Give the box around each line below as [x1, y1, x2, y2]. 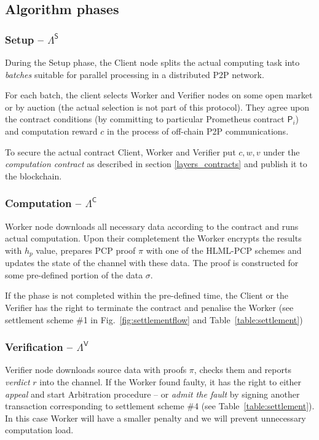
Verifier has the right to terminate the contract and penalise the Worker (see [5, 301, 294, 313]
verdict [5, 375, 30, 388]
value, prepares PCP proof [36, 243, 136, 256]
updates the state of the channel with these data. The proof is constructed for [5, 256, 299, 269]
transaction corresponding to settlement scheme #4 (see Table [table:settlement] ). [5, 399, 315, 412]
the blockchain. [5, 169, 62, 182]
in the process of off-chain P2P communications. [106, 124, 289, 137]
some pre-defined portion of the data [5, 268, 143, 281]
